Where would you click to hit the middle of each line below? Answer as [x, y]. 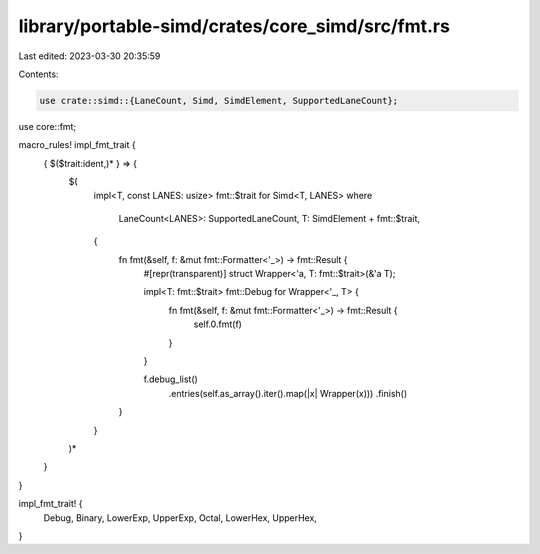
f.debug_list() [171, 379]
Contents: [38, 74]
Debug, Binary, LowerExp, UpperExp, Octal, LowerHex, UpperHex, [180, 517]
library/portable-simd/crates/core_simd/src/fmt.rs [234, 26]
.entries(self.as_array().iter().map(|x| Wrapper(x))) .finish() [288, 393]
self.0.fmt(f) [217, 324]
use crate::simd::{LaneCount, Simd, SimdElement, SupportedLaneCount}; [219, 100]
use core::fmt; [47, 126]
